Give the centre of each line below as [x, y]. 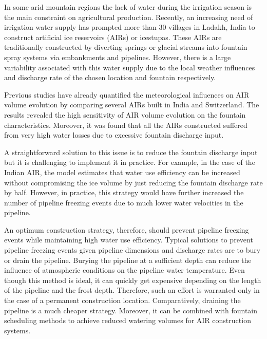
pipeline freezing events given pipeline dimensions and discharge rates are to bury [132, 250]
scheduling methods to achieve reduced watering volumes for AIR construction [128, 320]
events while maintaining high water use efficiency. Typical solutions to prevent [129, 240]
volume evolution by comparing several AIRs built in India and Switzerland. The [132, 105]
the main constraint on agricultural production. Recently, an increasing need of [129, 17]
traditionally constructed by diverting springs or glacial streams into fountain [126, 47]
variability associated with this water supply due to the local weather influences [130, 67]
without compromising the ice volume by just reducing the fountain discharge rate [133, 182]
